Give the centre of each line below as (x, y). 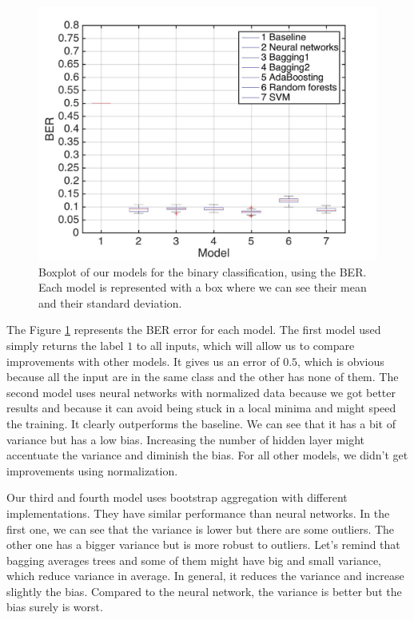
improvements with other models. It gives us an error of (143, 361)
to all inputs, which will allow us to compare (245, 345)
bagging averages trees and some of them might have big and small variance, (194, 560)
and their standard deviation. (110, 302)
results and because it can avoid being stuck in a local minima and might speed (201, 408)
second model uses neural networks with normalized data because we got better (201, 392)
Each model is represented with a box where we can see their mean (203, 287)
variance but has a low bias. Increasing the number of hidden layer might (185, 439)
